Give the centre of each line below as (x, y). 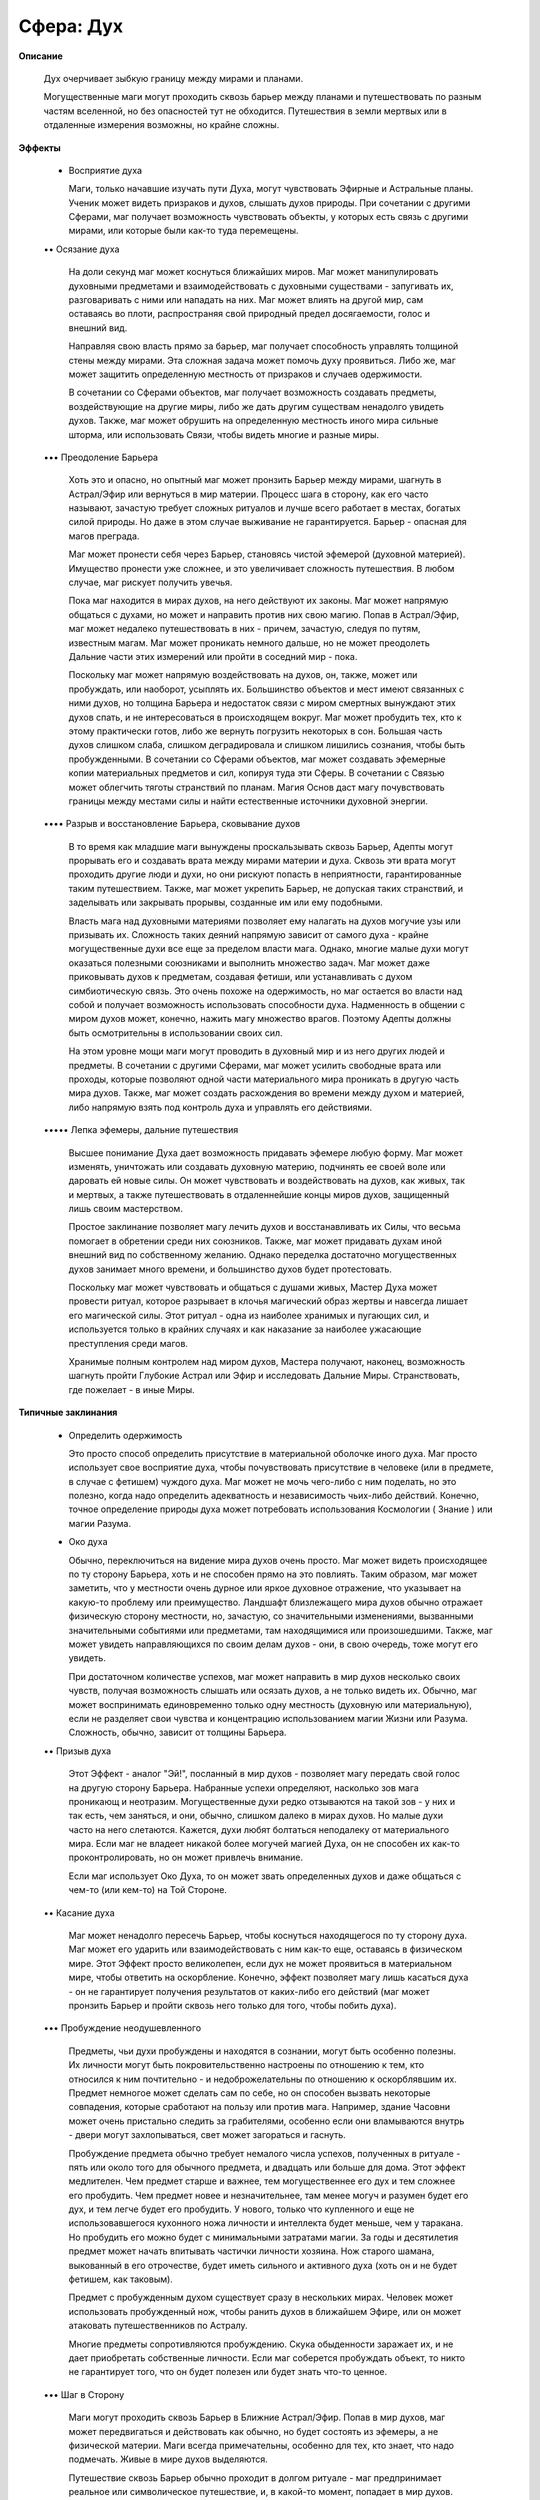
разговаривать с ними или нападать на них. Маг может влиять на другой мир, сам (246, 300)
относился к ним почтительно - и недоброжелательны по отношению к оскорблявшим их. (262, 2079)
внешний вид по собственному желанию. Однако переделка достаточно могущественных (262, 1255)
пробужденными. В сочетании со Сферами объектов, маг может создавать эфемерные (257, 759)
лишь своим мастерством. (126, 1209)
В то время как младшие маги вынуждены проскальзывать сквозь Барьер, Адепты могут (261, 846)
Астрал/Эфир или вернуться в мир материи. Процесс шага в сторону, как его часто (248, 494)
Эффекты (40, 147)
